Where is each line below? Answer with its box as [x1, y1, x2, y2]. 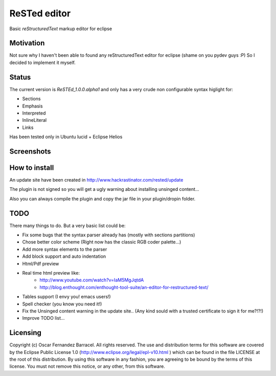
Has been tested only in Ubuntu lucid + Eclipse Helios [9, 134, 123, 140]
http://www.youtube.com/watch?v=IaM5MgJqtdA [39, 277, 144, 283]
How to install [9, 163, 54, 172]
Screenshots [9, 147, 51, 156]
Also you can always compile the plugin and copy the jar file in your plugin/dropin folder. [9, 195, 196, 202]
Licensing [9, 328, 42, 337]
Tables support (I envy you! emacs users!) [22, 294, 111, 300]
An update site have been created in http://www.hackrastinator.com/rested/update [9, 177, 183, 183]
